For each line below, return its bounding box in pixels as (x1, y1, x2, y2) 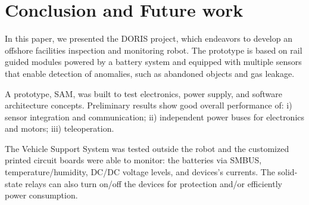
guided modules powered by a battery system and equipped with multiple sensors (5, 55, 302, 68)
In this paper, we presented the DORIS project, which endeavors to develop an (5, 32, 292, 45)
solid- (277, 166, 298, 178)
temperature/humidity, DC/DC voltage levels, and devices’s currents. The (5, 166, 275, 178)
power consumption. (5, 189, 78, 201)
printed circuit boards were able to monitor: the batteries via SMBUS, (5, 154, 262, 166)
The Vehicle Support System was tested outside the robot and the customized (5, 142, 289, 154)
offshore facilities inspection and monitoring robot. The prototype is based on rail (5, 44, 302, 56)
